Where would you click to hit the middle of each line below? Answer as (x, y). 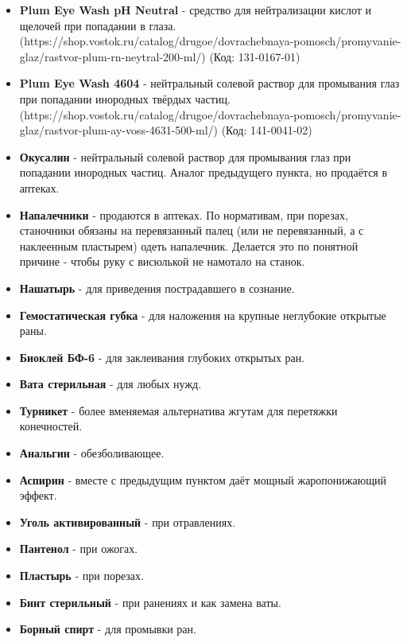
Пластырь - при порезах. (81, 576)
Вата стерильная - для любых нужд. (110, 384)
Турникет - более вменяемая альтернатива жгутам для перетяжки (178, 410)
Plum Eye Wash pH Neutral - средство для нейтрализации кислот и (196, 10)
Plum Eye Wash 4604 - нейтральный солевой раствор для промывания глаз (209, 83)
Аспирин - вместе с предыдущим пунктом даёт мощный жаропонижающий (203, 479)
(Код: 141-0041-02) (267, 130)
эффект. (38, 495)
